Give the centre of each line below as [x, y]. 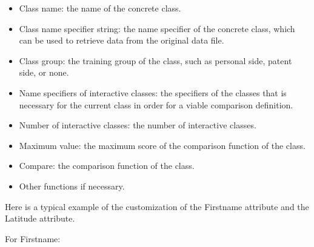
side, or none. [44, 72]
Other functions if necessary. [72, 186]
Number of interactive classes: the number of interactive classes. [138, 125]
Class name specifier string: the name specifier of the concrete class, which [157, 28]
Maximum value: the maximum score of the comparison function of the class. [162, 145]
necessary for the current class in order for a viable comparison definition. [156, 104]
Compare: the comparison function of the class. [107, 166]
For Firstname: [33, 238]
